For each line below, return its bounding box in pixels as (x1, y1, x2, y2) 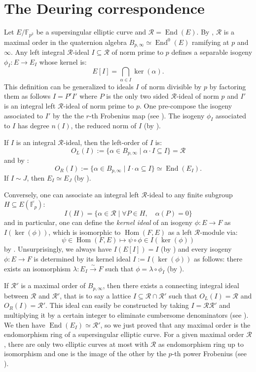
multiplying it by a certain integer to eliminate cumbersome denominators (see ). (4, 310, 249, 320)
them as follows (4, 91, 51, 101)
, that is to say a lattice (60, 290, 131, 300)
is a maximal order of (21, 280, 86, 291)
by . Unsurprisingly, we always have (4, 244, 112, 254)
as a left (168, 226, 192, 237)
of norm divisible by (141, 81, 202, 91)
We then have (4, 319, 45, 330)
